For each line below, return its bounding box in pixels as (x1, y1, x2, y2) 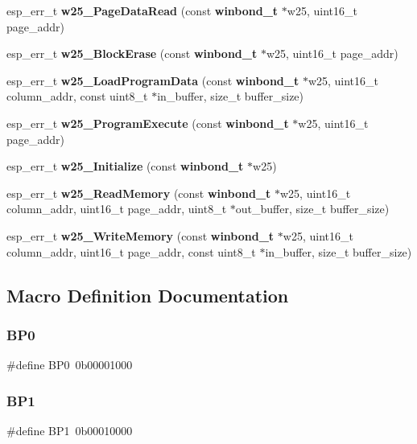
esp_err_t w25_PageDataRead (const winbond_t (6, 2, 279, 18)
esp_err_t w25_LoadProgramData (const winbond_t (6, 72, 299, 88)
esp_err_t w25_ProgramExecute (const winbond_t (6, 114, 289, 131)
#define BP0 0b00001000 (6, 356, 133, 373)
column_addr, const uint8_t (6, 88, 148, 105)
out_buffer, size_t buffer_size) (235, 200, 390, 217)
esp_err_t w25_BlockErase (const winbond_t (6, 45, 258, 62)
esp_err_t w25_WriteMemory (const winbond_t (6, 227, 275, 244)
